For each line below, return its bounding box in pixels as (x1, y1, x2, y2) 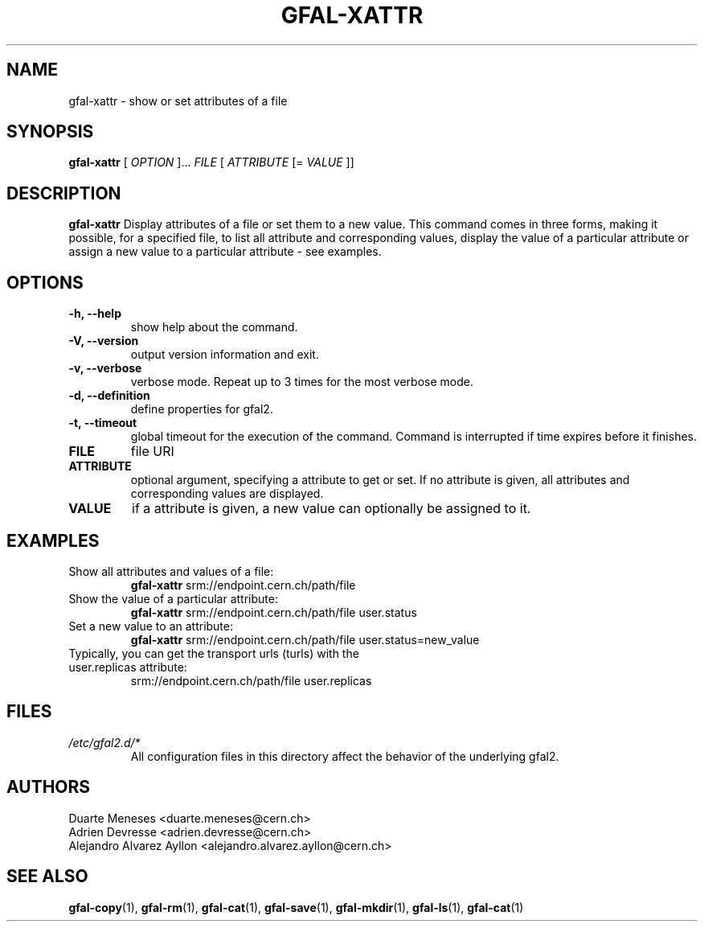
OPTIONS (6, 272, 84, 293)
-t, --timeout (68, 416, 137, 430)
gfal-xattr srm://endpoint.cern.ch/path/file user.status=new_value (130, 632, 480, 647)
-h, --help (68, 306, 121, 321)
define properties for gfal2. (130, 402, 273, 417)
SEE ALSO (6, 866, 88, 887)
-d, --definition (68, 388, 150, 403)
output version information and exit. (130, 347, 319, 362)
